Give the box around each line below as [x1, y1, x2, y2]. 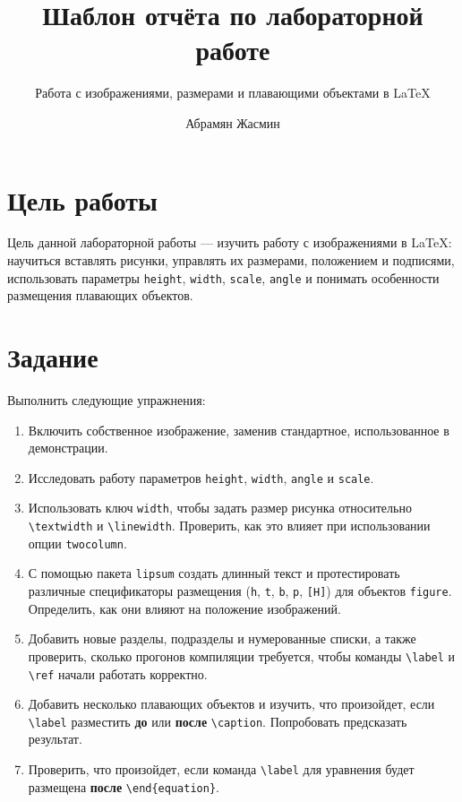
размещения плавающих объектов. [7, 286, 193, 305]
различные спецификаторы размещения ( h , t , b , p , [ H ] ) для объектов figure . [28, 582, 452, 600]
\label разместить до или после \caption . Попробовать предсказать [28, 711, 407, 730]
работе [195, 31, 270, 68]
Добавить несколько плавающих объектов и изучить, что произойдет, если [28, 694, 435, 713]
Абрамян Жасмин [185, 113, 280, 132]
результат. [28, 729, 82, 748]
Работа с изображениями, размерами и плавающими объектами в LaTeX [35, 83, 431, 102]
